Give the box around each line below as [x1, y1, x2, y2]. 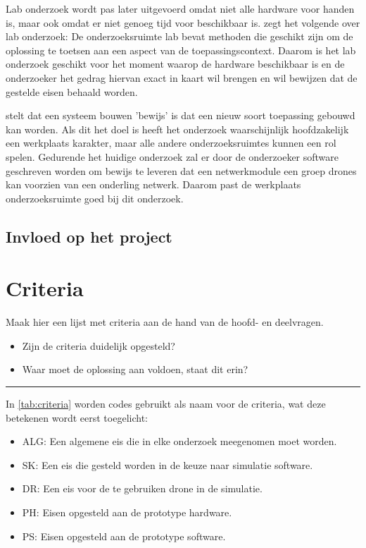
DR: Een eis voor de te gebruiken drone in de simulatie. [22, 481, 263, 496]
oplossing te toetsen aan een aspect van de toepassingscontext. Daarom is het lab [6, 42, 356, 57]
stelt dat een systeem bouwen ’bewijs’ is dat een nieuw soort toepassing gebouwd [6, 108, 355, 123]
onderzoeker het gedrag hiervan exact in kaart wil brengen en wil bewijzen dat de [6, 70, 358, 85]
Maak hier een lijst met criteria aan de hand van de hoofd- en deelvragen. [6, 315, 324, 329]
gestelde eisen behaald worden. [6, 84, 138, 99]
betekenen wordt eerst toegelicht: [6, 410, 148, 425]
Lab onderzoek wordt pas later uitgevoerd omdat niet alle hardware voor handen [6, 1, 355, 16]
